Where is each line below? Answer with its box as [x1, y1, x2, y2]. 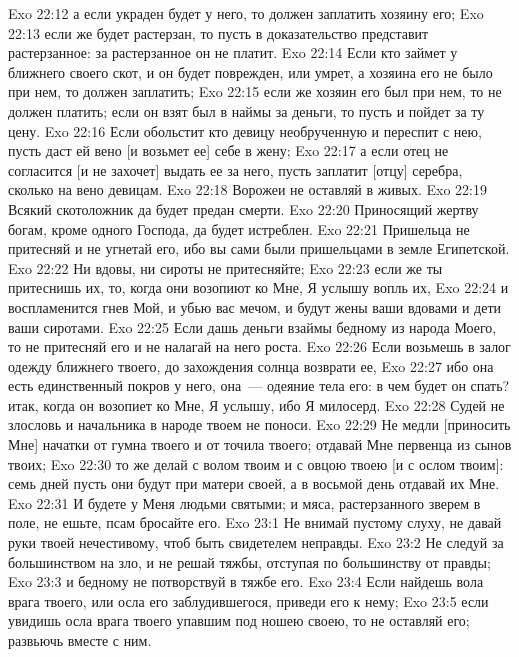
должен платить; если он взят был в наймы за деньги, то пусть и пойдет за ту [8, 100, 485, 121]
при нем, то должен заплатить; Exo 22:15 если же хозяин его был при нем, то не [8, 81, 502, 102]
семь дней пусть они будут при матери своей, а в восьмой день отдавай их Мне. [8, 473, 500, 494]
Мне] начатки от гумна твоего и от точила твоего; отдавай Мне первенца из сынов [8, 434, 512, 455]
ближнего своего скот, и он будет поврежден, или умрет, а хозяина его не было [8, 61, 493, 82]
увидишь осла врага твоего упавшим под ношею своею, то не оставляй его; [8, 610, 470, 631]
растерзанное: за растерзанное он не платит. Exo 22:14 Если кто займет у [8, 42, 458, 63]
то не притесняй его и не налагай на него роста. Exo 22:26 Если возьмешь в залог [8, 336, 511, 357]
